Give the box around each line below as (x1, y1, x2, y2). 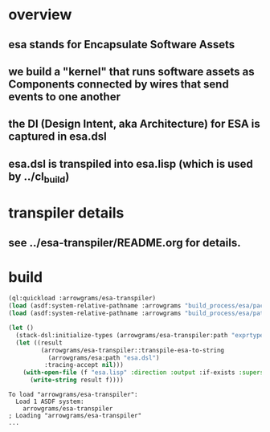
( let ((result (15, 339, 63, 347)
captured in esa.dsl (8, 130, 107, 144)
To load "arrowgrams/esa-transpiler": (8, 391, 138, 399)
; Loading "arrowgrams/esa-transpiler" (8, 412, 142, 420)
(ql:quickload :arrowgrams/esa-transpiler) (8, 295, 157, 303)
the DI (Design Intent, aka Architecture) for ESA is (8, 117, 261, 131)
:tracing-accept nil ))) (43, 361, 125, 369)
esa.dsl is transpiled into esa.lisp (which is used (8, 157, 253, 170)
